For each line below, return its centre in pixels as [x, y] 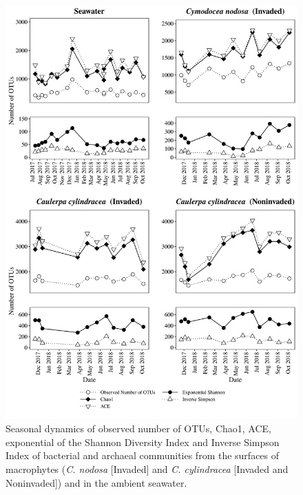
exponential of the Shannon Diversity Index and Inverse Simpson [143, 442]
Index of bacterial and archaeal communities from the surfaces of [143, 455]
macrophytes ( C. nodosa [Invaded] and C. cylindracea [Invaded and [147, 469]
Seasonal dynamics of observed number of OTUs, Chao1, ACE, [138, 428]
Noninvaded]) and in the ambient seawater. [96, 482]
